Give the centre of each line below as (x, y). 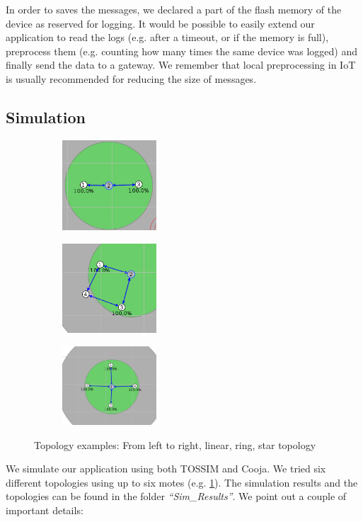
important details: (45, 510)
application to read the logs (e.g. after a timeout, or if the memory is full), (167, 37)
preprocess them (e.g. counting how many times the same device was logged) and (181, 51)
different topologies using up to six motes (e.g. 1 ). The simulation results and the (182, 482)
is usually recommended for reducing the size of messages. (131, 78)
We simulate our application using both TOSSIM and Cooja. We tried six (166, 469)
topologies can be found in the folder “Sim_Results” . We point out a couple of (176, 496)
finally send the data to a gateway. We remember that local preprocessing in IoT (181, 65)
